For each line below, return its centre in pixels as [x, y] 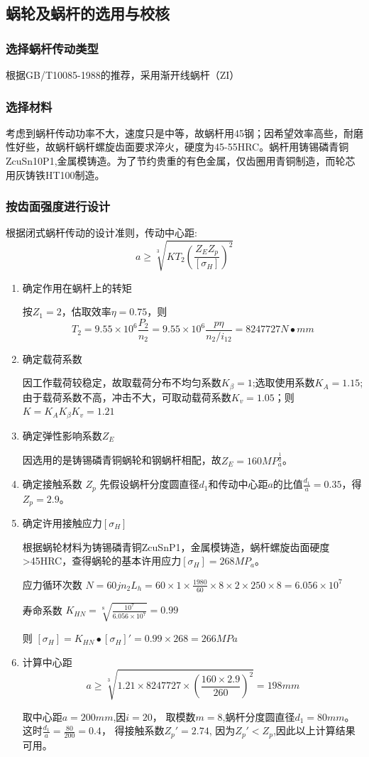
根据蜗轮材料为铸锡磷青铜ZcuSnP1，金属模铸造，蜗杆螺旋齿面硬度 [176, 546]
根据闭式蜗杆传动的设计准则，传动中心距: [101, 233]
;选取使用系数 [283, 382]
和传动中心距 [238, 484]
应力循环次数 [52, 584]
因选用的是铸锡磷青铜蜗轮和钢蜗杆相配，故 [122, 460]
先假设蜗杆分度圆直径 [149, 484]
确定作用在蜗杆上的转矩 [77, 287]
